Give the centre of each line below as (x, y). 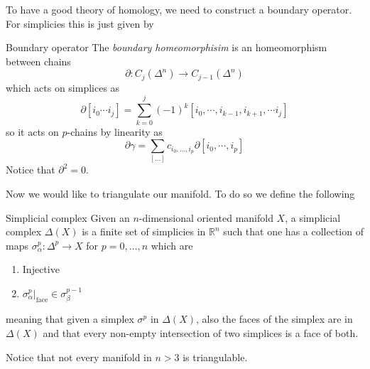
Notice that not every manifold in (79, 357)
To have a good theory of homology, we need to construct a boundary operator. (179, 9)
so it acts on (32, 131)
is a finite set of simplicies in (144, 231)
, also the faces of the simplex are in (274, 319)
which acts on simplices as (63, 87)
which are (172, 245)
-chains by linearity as (115, 131)
